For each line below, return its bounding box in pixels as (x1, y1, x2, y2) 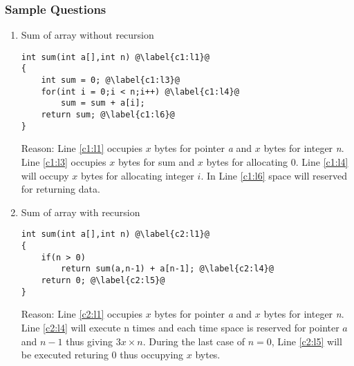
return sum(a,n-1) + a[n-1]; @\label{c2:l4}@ (61, 264, 274, 274)
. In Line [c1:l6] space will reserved (201, 168, 347, 182)
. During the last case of (142, 334, 245, 348)
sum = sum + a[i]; (61, 98, 145, 108)
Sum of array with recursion (21, 204, 140, 219)
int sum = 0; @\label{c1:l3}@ (41, 75, 180, 86)
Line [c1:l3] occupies (21, 155, 106, 168)
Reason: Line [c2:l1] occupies (21, 307, 142, 321)
